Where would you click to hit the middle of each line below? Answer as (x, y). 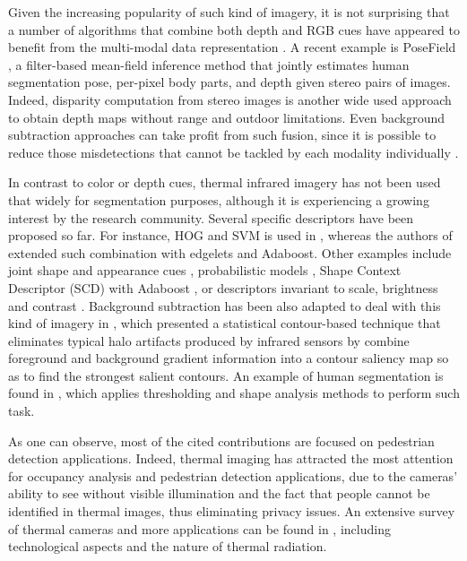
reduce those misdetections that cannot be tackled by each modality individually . (233, 152)
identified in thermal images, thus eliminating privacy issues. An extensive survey (232, 511)
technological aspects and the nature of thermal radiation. (168, 546)
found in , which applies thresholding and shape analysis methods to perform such (234, 393)
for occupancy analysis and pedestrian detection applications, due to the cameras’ (233, 475)
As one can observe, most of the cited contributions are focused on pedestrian (221, 440)
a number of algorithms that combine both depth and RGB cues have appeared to (234, 29)
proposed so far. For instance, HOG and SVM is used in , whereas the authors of (230, 235)
